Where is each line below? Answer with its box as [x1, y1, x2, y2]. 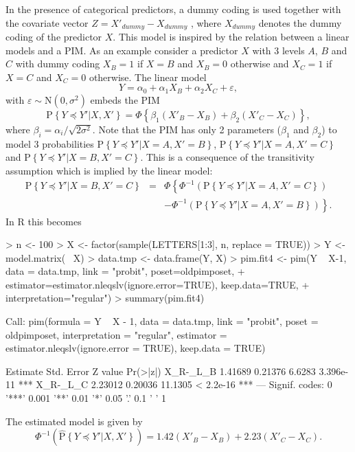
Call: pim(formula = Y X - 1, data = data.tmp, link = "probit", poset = [5, 314, 319, 328]
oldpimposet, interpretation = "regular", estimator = [5, 327, 227, 341]
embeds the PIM [90, 92, 160, 106]
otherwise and [230, 56, 289, 71]
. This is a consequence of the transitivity [140, 150, 314, 164]
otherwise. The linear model [89, 69, 207, 84]
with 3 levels [252, 43, 305, 57]
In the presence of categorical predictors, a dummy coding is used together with [5, 2, 341, 16]
